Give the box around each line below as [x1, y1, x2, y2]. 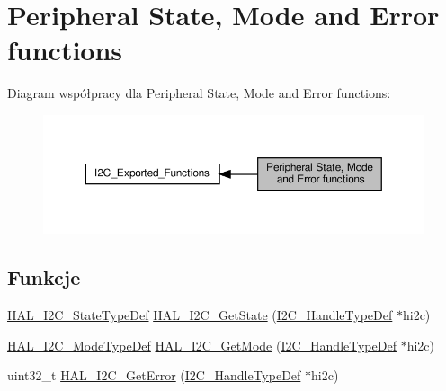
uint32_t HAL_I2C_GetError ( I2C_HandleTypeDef [7, 366, 301, 385]
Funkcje [7, 263, 81, 291]
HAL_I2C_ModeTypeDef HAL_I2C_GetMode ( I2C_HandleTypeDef [7, 335, 397, 354]
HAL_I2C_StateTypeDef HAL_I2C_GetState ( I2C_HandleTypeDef [7, 305, 393, 324]
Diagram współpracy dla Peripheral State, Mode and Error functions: [7, 84, 391, 102]
